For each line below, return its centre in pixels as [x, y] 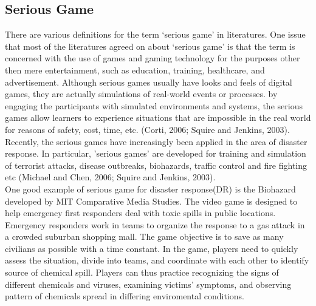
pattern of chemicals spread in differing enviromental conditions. [125, 296]
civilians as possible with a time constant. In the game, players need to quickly [152, 248]
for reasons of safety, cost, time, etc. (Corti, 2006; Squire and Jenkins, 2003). [147, 129]
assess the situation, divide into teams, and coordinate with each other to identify [157, 260]
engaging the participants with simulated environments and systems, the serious [154, 105]
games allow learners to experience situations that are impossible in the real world [158, 117]
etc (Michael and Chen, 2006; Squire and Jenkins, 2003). [110, 177]
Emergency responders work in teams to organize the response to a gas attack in [155, 224]
